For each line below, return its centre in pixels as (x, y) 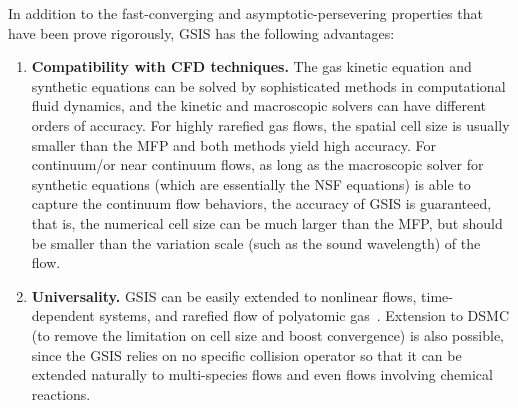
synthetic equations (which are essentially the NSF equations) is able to (251, 183)
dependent (63, 315)
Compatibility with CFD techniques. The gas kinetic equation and (251, 66)
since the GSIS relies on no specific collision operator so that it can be (246, 354)
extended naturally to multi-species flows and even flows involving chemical (262, 374)
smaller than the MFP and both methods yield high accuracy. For (233, 144)
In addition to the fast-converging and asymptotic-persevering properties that (245, 13)
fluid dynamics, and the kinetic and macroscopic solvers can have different (259, 105)
